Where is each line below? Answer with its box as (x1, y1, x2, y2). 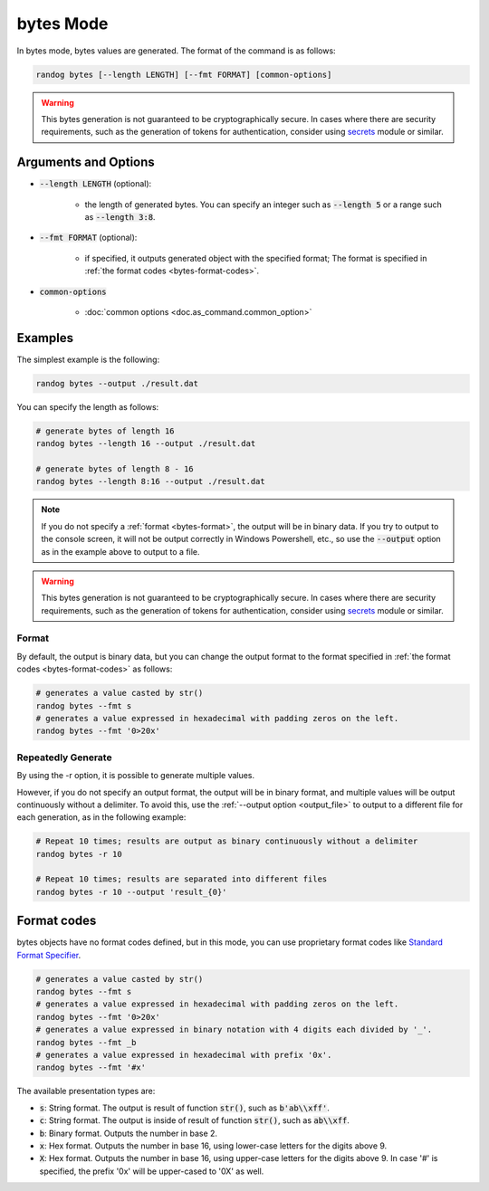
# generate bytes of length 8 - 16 (35, 463, 194, 474)
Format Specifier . (16, 949, 81, 960)
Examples (16, 330, 74, 346)
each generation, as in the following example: (16, 812, 187, 823)
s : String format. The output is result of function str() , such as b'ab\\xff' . (39, 1102, 330, 1113)
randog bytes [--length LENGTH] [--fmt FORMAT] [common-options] (35, 69, 332, 80)
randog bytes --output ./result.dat (35, 378, 199, 388)
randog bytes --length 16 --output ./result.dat (35, 439, 256, 449)
